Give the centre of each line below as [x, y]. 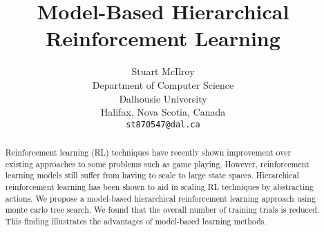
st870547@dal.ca [163, 124]
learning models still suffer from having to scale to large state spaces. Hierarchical [152, 175]
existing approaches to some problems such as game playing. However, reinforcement [157, 164]
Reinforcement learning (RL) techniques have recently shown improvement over [148, 152]
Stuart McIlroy [163, 71]
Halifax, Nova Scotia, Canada [163, 112]
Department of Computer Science [163, 84]
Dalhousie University [163, 98]
